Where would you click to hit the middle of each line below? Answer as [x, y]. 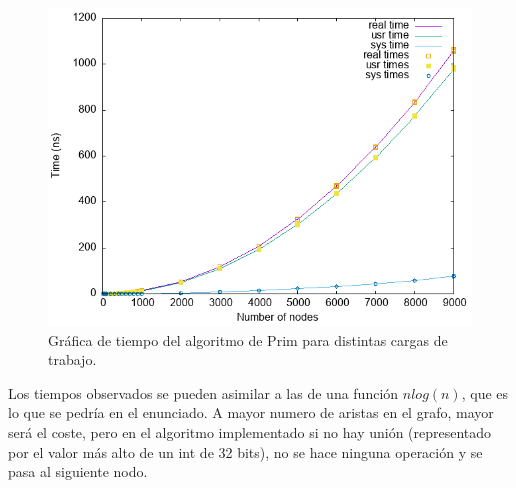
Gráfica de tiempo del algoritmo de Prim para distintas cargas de [248, 339]
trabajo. [72, 359]
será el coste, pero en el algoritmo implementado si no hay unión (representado [250, 431]
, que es [485, 392]
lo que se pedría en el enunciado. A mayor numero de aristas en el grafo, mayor [251, 412]
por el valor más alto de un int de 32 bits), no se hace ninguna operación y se [245, 451]
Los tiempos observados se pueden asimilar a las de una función [203, 392]
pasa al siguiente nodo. [78, 471]
